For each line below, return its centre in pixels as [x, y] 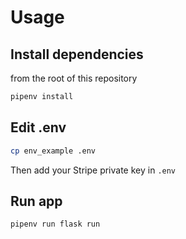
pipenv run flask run [55, 224]
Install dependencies [77, 54]
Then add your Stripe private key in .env [93, 170]
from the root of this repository [74, 78]
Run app [36, 201]
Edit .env [38, 127]
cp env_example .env [53, 151]
